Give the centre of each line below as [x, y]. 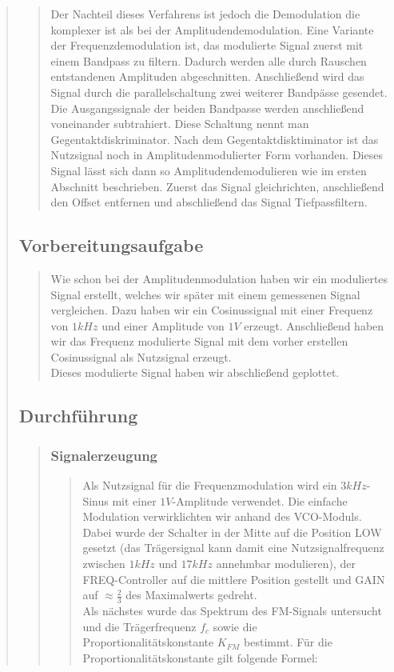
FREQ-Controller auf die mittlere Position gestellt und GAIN [234, 579]
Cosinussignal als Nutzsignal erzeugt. [141, 356]
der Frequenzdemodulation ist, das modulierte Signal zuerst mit [207, 45]
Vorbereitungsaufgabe [111, 245]
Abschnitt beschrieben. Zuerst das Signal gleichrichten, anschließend [217, 186]
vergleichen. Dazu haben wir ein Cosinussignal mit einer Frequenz [212, 310]
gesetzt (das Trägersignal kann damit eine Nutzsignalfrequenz [233, 548]
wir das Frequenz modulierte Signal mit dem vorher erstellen [199, 341]
